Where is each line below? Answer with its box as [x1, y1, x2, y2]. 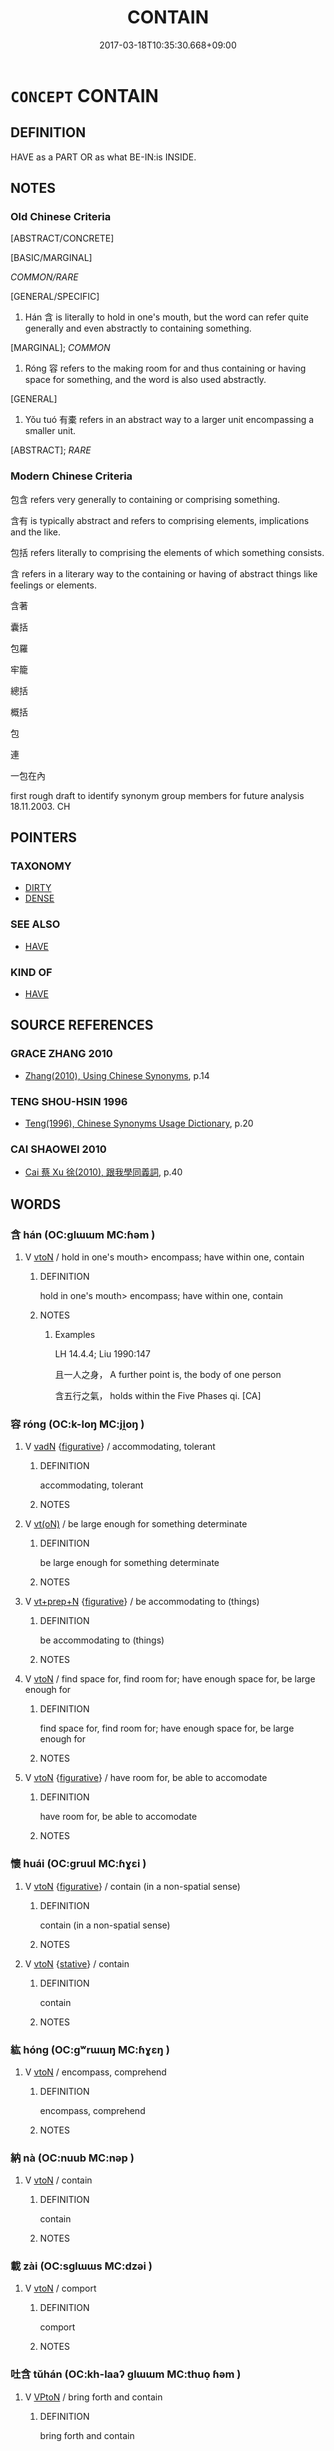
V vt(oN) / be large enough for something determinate [24, 1518, 248, 1530]
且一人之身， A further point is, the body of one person [54, 1368, 282, 1380]
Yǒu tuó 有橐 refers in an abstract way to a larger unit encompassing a [24, 414, 315, 426]
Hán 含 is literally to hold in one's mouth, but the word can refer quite [24, 311, 309, 323]
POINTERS [10, 829, 78, 846]
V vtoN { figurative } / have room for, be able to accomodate [24, 1772, 268, 1784]
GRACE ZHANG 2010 [10, 1047, 113, 1061]
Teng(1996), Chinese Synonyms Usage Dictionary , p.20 [24, 1117, 254, 1129]
